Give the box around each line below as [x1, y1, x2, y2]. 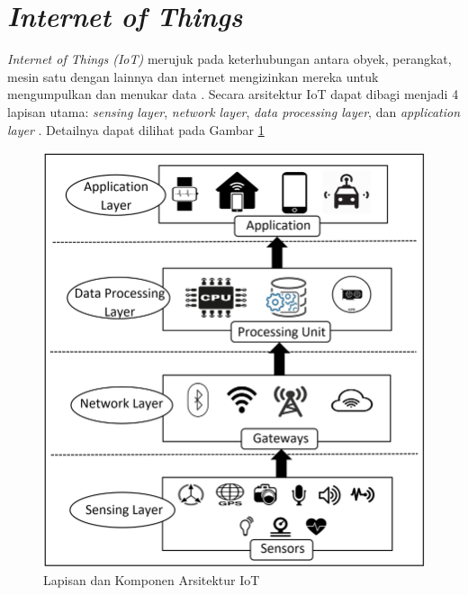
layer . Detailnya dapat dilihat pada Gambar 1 [7, 120, 265, 139]
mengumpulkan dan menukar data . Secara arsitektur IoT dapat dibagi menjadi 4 [7, 85, 459, 104]
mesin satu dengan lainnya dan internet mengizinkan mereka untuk [7, 67, 379, 86]
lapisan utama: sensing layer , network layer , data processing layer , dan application [7, 102, 461, 121]
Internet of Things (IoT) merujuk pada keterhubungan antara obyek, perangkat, [7, 50, 452, 68]
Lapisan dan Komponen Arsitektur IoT [43, 571, 260, 590]
